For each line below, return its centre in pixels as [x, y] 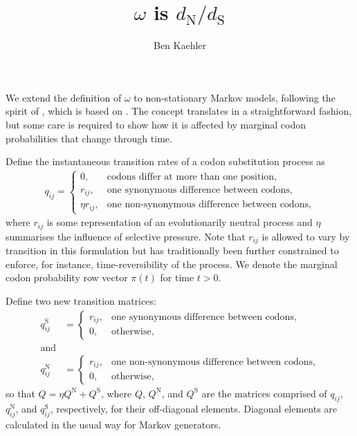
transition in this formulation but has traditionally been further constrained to [172, 250]
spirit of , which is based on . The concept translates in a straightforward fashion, [179, 111]
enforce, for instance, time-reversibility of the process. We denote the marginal [172, 264]
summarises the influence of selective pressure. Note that [126, 236]
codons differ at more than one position [191, 177]
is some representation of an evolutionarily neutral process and [180, 222]
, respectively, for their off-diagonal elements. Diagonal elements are [194, 409]
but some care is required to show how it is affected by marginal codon [156, 124]
